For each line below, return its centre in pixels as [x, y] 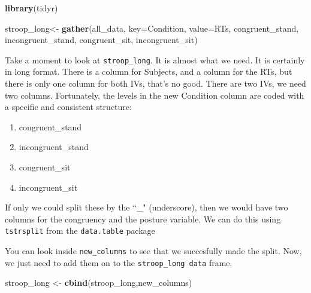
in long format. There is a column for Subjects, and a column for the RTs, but [149, 71]
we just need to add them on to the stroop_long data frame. [119, 262]
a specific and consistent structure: [68, 107]
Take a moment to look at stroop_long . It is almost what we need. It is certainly [155, 59]
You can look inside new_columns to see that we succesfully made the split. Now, [153, 251]
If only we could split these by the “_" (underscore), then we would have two [147, 207]
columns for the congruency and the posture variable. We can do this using [143, 219]
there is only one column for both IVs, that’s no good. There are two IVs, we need [155, 83]
